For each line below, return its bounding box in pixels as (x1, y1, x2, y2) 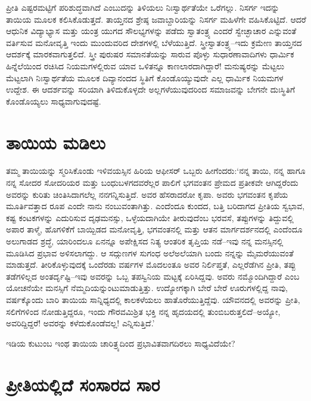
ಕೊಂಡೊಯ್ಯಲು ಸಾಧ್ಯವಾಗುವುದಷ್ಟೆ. (6, 94, 101, 107)
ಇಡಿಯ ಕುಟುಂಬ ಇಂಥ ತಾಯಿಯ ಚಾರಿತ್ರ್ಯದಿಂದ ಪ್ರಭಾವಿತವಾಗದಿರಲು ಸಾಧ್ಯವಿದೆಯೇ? (6, 336, 235, 349)
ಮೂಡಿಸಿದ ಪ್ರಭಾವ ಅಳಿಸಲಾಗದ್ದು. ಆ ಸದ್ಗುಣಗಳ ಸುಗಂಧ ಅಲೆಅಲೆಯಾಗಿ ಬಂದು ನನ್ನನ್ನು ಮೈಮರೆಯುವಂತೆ (6, 246, 294, 259)
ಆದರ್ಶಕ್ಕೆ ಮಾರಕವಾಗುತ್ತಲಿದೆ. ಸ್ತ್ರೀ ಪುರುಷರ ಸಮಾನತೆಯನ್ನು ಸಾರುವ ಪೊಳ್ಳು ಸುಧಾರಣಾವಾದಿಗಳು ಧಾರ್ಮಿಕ (6, 48, 294, 60)
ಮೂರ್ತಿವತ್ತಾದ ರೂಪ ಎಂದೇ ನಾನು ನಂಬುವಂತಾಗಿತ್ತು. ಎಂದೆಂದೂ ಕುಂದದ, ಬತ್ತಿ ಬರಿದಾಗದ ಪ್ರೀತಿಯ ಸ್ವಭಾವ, (6, 200, 305, 212)
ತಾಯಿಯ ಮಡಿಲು (6, 130, 105, 154)
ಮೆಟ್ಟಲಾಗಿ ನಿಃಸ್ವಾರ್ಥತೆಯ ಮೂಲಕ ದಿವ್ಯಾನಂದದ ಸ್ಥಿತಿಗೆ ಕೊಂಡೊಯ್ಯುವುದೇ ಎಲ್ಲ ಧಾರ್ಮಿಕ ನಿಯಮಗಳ (6, 71, 284, 84)
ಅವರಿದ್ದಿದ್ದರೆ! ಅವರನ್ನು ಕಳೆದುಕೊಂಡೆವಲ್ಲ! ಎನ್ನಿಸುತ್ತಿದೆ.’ (6, 317, 155, 329)
